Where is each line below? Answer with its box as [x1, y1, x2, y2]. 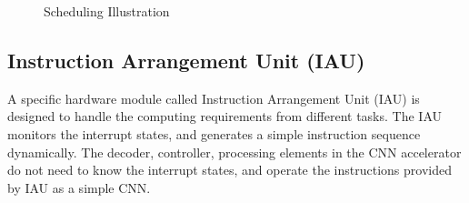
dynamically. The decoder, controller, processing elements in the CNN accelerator [7, 142, 462, 161]
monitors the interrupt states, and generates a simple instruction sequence [7, 124, 421, 143]
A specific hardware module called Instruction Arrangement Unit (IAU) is [7, 88, 420, 107]
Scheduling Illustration [44, 2, 170, 20]
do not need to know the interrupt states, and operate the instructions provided [7, 160, 452, 179]
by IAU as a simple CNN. [7, 178, 151, 197]
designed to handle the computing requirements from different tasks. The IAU [7, 107, 443, 126]
